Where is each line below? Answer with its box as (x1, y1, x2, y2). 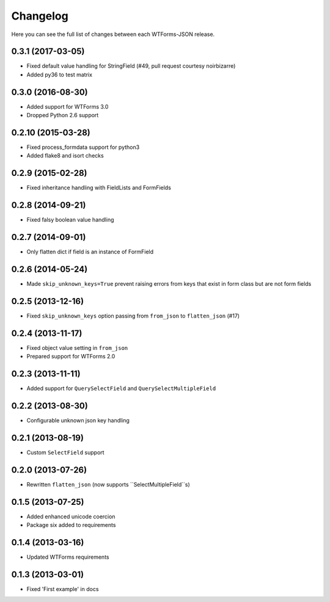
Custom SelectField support (26, 449, 105, 456)
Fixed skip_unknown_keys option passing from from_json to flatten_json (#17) (26, 312, 240, 319)
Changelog (11, 9, 68, 23)
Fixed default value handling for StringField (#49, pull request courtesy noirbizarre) (26, 62, 236, 70)
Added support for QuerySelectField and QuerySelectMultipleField (26, 385, 216, 392)
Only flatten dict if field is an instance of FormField (26, 248, 154, 256)
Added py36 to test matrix (26, 71, 93, 78)
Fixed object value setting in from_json (26, 344, 128, 351)
